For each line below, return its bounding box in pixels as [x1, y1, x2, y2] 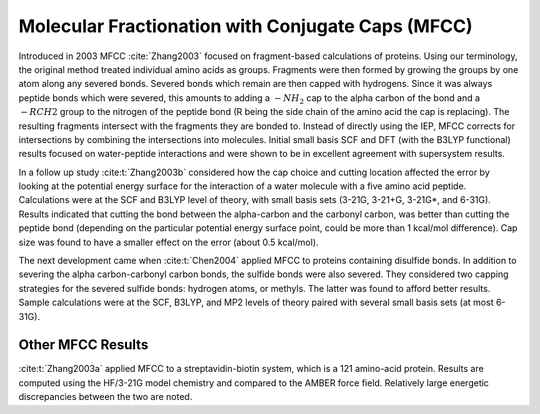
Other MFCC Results [18, 336, 149, 354]
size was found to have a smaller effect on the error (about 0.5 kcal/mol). [18, 236, 319, 248]
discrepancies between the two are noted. [18, 391, 193, 403]
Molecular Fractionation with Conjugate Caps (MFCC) [18, 15, 474, 37]
